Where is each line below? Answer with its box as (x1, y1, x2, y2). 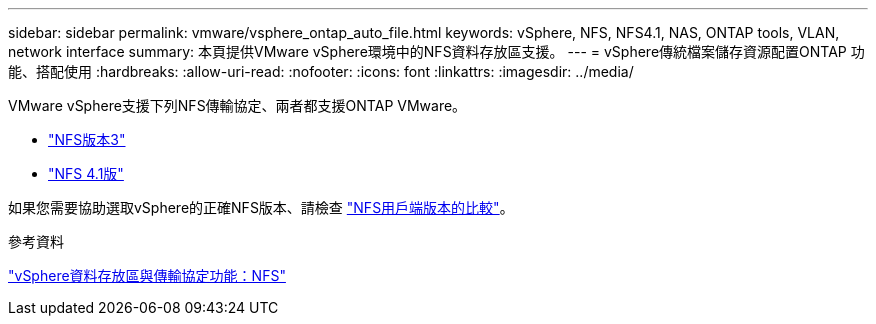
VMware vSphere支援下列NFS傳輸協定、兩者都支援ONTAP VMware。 (8, 97, 467, 114)
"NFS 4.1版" (48, 165, 124, 182)
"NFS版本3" (48, 131, 126, 148)
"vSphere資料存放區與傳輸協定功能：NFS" (8, 267, 286, 284)
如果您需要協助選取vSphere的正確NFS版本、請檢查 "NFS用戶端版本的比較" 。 (8, 199, 514, 216)
